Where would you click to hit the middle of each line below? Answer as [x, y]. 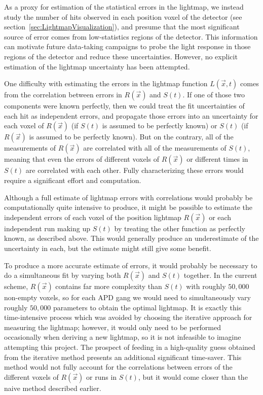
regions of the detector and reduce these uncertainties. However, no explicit [121, 56]
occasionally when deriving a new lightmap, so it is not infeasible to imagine [123, 337]
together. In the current [220, 275]
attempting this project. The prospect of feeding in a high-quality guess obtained [130, 347]
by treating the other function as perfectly [180, 228]
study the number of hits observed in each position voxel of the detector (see [123, 16]
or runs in [102, 376]
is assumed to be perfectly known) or [160, 125]
